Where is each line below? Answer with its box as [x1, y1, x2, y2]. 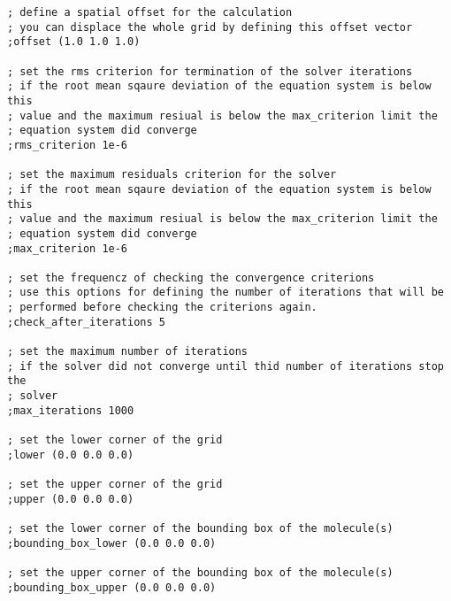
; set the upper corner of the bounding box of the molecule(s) [7, 566, 394, 579]
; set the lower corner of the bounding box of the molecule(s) [7, 521, 394, 535]
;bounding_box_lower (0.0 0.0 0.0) [7, 536, 217, 550]
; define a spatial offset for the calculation [7, 6, 293, 19]
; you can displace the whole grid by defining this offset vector [7, 20, 413, 34]
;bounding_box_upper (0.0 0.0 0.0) [7, 581, 217, 594]
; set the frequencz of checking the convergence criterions [7, 271, 375, 284]
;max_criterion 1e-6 [7, 242, 128, 255]
